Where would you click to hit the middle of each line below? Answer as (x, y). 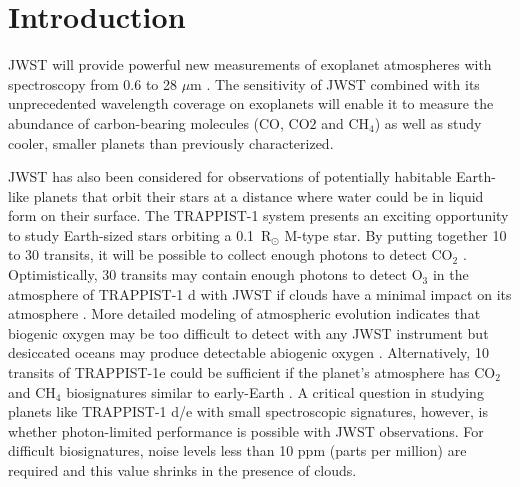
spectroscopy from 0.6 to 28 (92, 83)
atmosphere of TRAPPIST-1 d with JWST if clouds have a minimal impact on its (260, 293)
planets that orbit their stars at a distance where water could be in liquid (258, 195)
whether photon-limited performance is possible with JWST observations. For (246, 430)
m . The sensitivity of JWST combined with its (335, 83)
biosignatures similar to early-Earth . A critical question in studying (275, 391)
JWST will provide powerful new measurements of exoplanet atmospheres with (250, 64)
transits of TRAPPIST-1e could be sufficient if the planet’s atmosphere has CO (252, 372)
